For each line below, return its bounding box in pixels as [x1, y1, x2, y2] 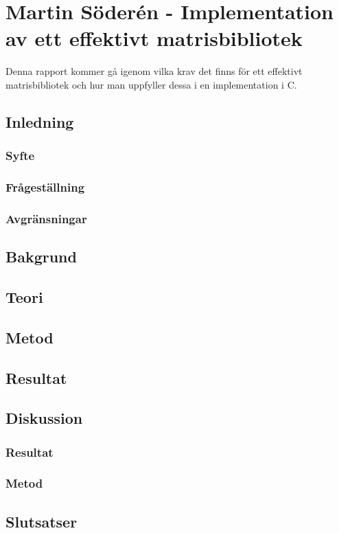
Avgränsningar [5, 209, 87, 227]
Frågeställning [5, 179, 85, 196]
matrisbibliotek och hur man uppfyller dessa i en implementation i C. [5, 77, 297, 91]
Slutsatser [5, 510, 78, 532]
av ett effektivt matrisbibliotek [5, 24, 303, 52]
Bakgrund [5, 246, 77, 267]
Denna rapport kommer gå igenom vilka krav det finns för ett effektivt [5, 64, 303, 78]
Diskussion [5, 407, 83, 429]
